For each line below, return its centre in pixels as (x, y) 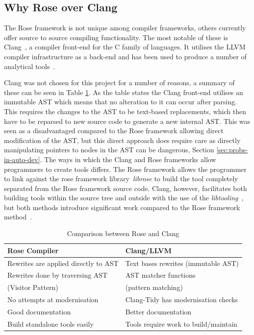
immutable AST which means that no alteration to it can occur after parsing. (121, 102)
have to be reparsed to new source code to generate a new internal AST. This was (127, 121)
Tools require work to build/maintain (181, 323)
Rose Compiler (33, 250)
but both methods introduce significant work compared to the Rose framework (122, 207)
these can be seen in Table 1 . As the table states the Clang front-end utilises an (124, 92)
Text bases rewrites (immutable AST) (182, 263)
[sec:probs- (232, 150)
